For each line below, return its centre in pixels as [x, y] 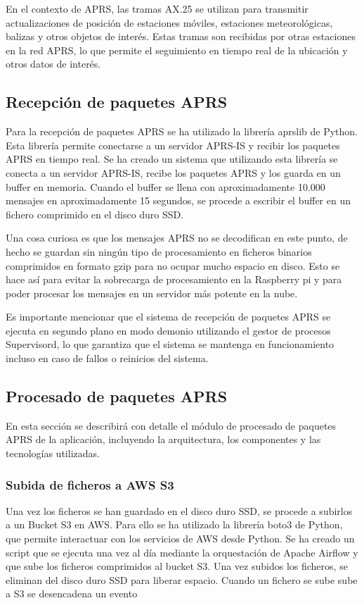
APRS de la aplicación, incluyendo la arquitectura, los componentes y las [163, 439]
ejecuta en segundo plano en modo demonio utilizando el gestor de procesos [168, 330]
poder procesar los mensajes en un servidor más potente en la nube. [152, 293]
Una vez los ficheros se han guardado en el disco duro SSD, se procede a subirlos [179, 510]
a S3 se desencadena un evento [72, 593]
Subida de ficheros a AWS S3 [90, 484]
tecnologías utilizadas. [53, 453]
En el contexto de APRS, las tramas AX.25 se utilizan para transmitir [157, 8]
